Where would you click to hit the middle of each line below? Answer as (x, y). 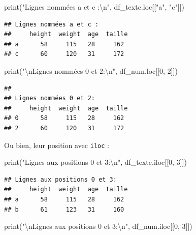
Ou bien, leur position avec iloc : (57, 145)
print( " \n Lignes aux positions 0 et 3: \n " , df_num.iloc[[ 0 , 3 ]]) (98, 226)
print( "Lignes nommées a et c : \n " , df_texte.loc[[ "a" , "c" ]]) (94, 7)
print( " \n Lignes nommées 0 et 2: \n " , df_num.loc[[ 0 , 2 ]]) (91, 70)
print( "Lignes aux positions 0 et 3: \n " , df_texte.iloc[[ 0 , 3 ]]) (95, 162)
